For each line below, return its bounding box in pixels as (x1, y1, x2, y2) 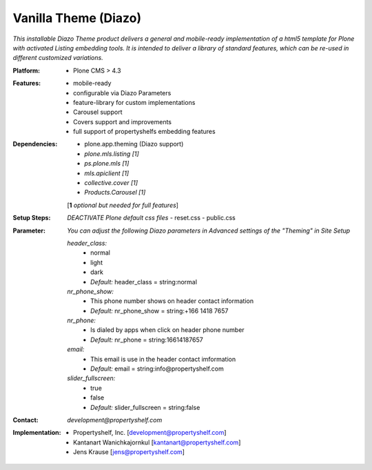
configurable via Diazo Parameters (73, 88, 172, 97)
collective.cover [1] (84, 179, 138, 187)
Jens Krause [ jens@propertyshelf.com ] (73, 448, 185, 456)
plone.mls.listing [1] (84, 149, 139, 158)
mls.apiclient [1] (84, 169, 130, 177)
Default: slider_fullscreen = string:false (90, 403, 200, 411)
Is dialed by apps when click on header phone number (90, 326, 245, 334)
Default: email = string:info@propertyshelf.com (90, 364, 224, 373)
